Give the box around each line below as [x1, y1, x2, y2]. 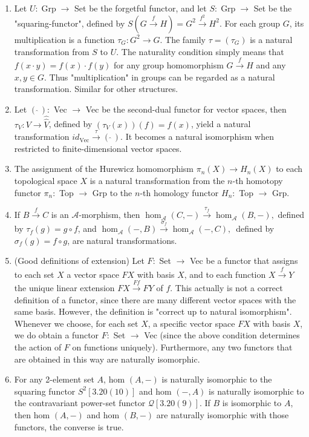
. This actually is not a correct [170, 281, 283, 294]
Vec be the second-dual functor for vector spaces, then [85, 102, 287, 115]
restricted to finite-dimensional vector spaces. [14, 142, 182, 154]
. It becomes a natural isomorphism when [120, 130, 274, 143]
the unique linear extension [14, 281, 115, 294]
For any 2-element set [14, 373, 94, 386]
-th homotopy [232, 174, 283, 186]
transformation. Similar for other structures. [14, 82, 178, 95]
